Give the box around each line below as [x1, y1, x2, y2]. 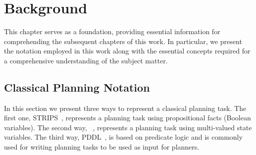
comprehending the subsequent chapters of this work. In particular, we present [4, 36, 242, 46]
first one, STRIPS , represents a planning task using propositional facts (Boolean [4, 112, 251, 123]
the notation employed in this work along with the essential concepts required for [4, 46, 251, 56]
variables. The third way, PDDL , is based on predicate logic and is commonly [4, 132, 243, 142]
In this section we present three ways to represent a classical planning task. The [4, 103, 247, 113]
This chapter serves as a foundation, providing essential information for [4, 26, 220, 37]
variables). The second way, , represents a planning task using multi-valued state [4, 122, 252, 132]
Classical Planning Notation [4, 79, 150, 95]
